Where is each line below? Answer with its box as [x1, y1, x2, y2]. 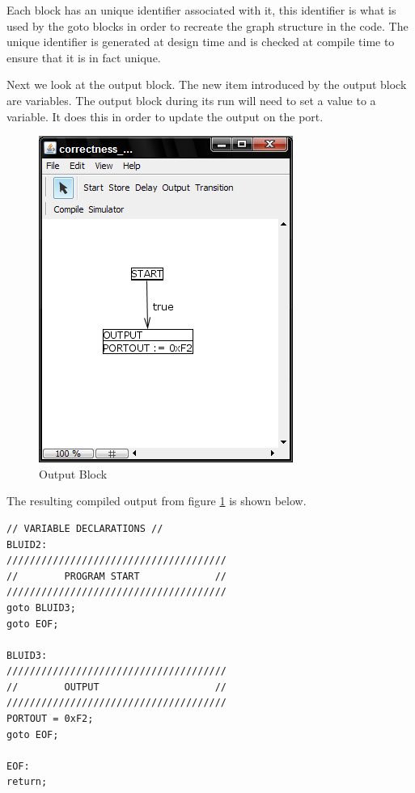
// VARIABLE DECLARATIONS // [6, 522, 163, 534]
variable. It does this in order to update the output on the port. [6, 108, 324, 124]
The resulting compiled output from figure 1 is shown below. [6, 492, 307, 509]
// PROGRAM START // [6, 570, 227, 582]
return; [6, 776, 48, 788]
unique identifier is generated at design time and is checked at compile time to [6, 33, 395, 50]
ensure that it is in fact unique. [6, 49, 161, 65]
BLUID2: [6, 538, 48, 550]
